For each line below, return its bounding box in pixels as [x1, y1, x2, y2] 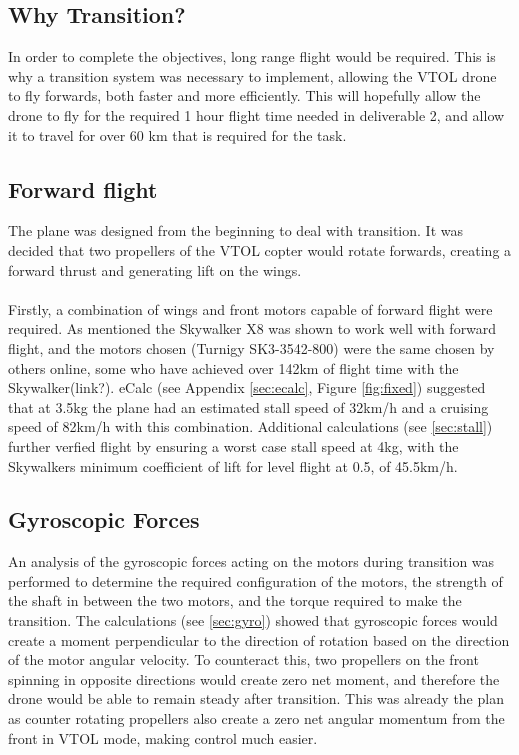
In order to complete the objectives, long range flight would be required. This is [8, 46, 496, 67]
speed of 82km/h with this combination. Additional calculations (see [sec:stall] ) [8, 416, 493, 437]
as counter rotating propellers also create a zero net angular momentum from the [8, 708, 505, 729]
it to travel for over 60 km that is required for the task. [8, 124, 347, 145]
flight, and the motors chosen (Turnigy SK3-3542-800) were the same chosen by [8, 337, 495, 358]
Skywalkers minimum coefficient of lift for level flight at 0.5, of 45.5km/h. [8, 455, 458, 476]
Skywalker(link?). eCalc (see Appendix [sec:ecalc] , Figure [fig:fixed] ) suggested [8, 377, 486, 398]
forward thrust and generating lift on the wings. [8, 259, 302, 280]
